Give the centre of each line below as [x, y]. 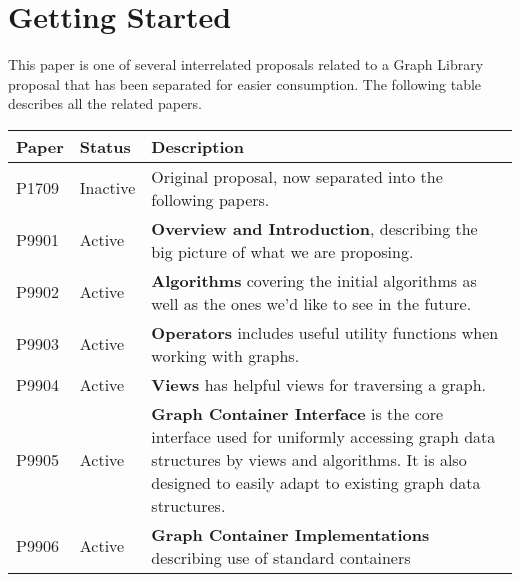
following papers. [210, 199]
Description [197, 146]
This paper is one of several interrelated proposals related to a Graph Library [246, 64]
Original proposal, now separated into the [297, 176]
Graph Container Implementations [290, 534]
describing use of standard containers [281, 557]
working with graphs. [225, 355]
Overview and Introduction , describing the [314, 228]
